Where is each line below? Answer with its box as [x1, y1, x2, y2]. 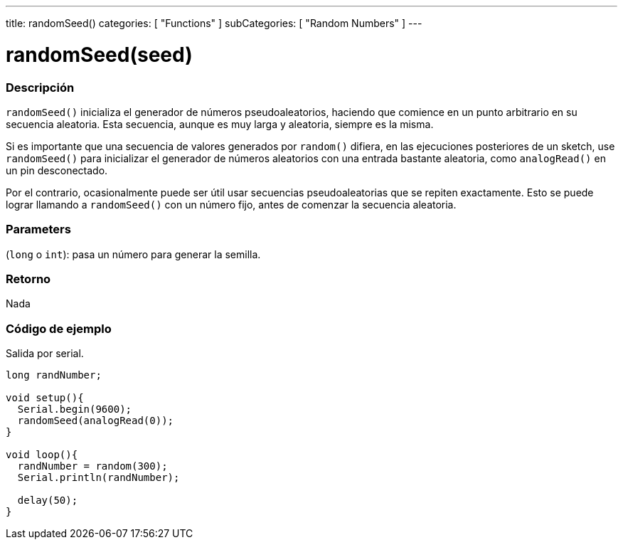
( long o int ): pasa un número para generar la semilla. [6, 248, 261, 260]
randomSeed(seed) [6, 42, 193, 67]
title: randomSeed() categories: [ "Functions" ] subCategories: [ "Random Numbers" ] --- [6, 17, 422, 29]
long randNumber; [6, 369, 102, 381]
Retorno [6, 272, 51, 286]
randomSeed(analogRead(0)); [17, 415, 174, 427]
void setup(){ [6, 392, 84, 404]
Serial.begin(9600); [17, 403, 132, 416]
